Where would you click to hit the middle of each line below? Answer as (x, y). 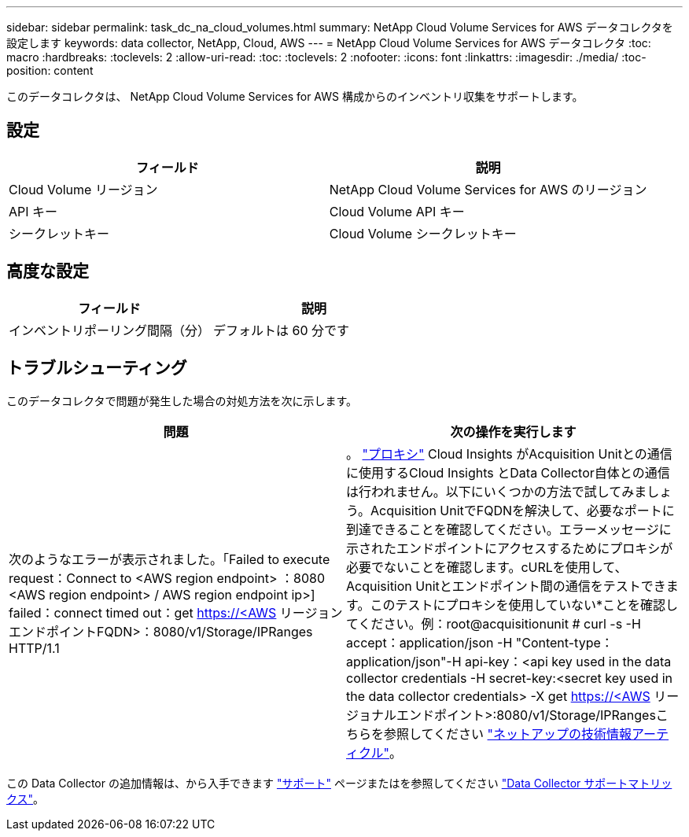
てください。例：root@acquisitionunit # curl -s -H (494, 623)
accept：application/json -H (429, 642)
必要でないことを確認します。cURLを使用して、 (487, 567)
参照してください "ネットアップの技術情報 (508, 734)
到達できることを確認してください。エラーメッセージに (509, 529)
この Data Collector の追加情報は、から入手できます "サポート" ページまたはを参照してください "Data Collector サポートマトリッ (339, 783)
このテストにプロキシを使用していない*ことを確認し (524, 605)
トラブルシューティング (97, 368)
